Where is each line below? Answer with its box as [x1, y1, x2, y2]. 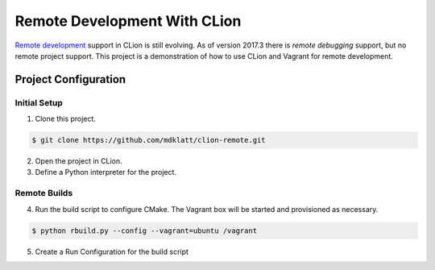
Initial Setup [14, 97, 64, 108]
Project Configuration [14, 73, 126, 86]
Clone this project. [35, 114, 97, 124]
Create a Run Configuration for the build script [35, 247, 189, 256]
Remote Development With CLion [14, 12, 242, 30]
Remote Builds [14, 188, 73, 199]
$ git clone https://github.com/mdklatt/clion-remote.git [31, 135, 266, 145]
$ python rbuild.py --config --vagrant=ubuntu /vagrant [31, 226, 258, 235]
